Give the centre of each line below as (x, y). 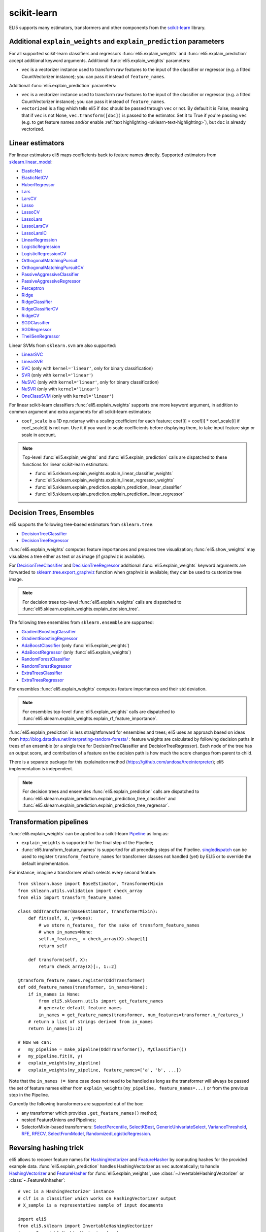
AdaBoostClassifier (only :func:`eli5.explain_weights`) (76, 645)
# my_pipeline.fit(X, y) (50, 1056)
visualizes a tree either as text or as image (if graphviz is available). (77, 556)
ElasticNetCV (35, 178)
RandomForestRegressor (47, 666)
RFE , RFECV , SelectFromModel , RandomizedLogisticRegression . (86, 1133)
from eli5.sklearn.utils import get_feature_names (101, 1001)
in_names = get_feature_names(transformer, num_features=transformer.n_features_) (141, 1015)
